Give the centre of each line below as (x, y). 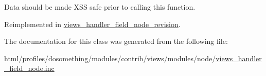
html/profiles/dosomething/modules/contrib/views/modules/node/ (110, 58)
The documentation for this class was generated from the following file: (116, 41)
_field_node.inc (29, 68)
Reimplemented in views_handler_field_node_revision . (92, 24)
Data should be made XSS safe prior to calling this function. (100, 7)
